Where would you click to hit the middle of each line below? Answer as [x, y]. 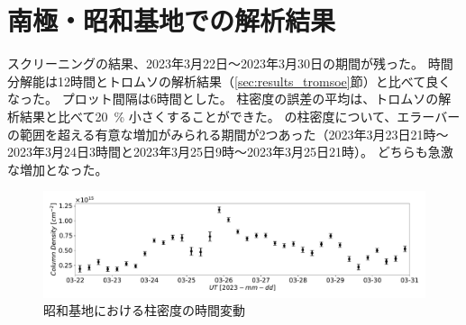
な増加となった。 [58, 169]
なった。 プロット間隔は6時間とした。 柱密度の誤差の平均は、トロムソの [223, 99]
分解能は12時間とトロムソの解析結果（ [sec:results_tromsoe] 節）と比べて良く [229, 81]
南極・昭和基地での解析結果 [172, 20]
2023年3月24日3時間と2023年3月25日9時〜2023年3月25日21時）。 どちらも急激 [230, 152]
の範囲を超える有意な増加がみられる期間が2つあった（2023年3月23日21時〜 [228, 134]
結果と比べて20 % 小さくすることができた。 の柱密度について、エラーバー [240, 116]
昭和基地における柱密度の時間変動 [144, 310]
